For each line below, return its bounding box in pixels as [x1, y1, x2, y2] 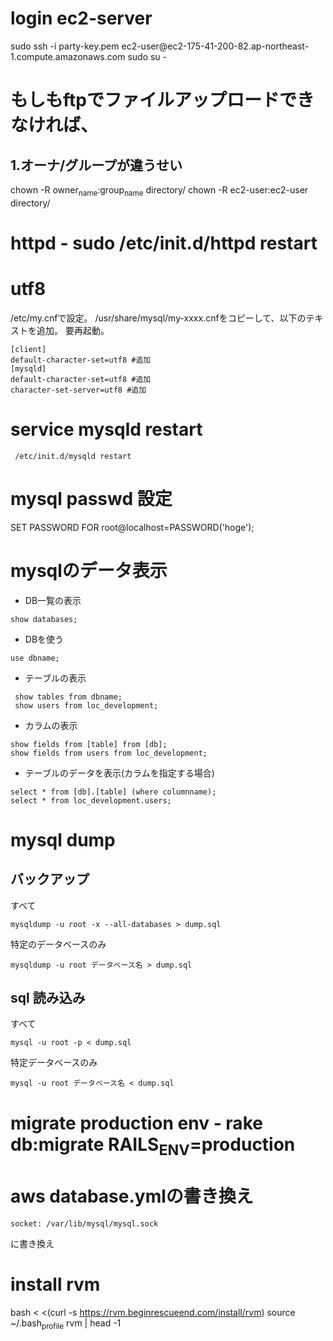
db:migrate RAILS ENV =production [10, 1133, 296, 1159]
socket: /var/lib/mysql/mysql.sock [10, 1219, 159, 1229]
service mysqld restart [10, 418, 203, 441]
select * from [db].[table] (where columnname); [10, 787, 217, 797]
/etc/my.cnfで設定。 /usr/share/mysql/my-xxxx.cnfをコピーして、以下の [10, 312, 307, 324]
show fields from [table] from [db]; [10, 739, 168, 749]
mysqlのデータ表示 [10, 559, 168, 582]
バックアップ [10, 871, 90, 888]
